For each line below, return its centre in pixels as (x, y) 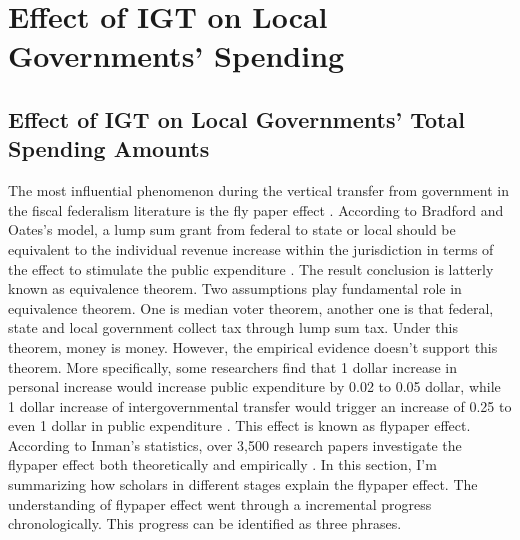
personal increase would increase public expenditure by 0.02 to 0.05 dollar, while (254, 386)
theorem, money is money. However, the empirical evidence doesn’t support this (253, 346)
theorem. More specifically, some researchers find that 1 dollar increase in (233, 366)
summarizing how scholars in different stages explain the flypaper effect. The (243, 484)
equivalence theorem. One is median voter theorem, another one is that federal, (251, 307)
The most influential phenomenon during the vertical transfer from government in (258, 190)
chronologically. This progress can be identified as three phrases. (205, 523)
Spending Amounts (109, 148)
